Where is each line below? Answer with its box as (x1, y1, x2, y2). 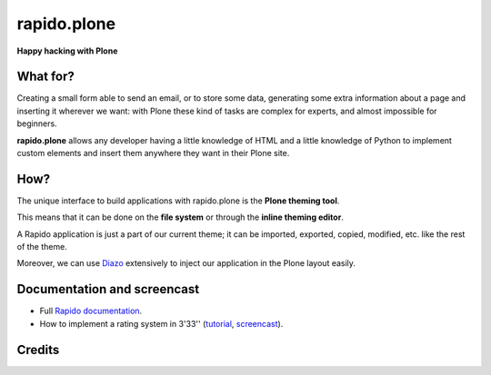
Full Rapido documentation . (39, 305, 143, 317)
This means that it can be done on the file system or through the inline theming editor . (16, 212, 345, 222)
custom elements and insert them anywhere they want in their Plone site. (16, 148, 290, 159)
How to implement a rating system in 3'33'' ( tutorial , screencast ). (39, 318, 284, 329)
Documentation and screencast (16, 281, 200, 297)
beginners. (16, 118, 58, 129)
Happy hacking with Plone (16, 45, 118, 56)
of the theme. (16, 242, 67, 252)
